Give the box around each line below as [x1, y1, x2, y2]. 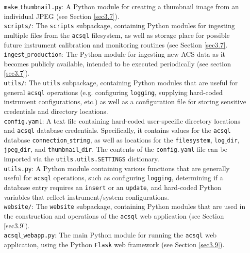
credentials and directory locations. [4, 106, 108, 116]
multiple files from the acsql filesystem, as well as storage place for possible [4, 30, 230, 40]
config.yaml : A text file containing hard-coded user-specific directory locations [4, 115, 241, 126]
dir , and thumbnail [20, 144, 80, 154]
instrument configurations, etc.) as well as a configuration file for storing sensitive [4, 96, 246, 107]
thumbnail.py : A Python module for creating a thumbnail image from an [20, 1, 239, 11]
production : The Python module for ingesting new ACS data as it [27, 49, 226, 59]
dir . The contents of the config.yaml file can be [81, 144, 227, 154]
